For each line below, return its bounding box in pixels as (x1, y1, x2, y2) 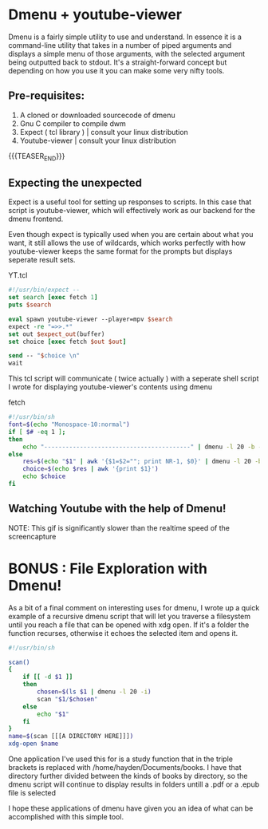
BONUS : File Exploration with (8, 559, 207, 578)
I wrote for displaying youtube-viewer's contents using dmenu (8, 382, 213, 392)
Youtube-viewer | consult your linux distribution (19, 136, 177, 145)
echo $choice (22, 472, 66, 480)
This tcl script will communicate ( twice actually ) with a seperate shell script (8, 373, 259, 384)
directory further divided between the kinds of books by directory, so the (8, 772, 248, 781)
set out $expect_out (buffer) (8, 330, 105, 338)
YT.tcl (8, 270, 28, 280)
